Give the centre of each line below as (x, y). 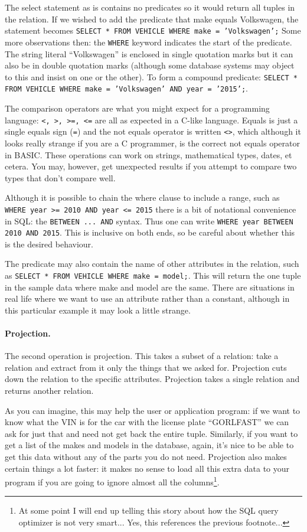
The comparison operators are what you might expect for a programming (137, 108)
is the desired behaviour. (49, 244)
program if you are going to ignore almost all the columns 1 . (112, 481)
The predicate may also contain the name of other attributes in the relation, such (152, 264)
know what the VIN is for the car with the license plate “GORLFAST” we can (147, 422)
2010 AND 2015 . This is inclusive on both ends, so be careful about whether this (150, 232)
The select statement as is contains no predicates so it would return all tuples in (150, 7)
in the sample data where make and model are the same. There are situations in (150, 287)
